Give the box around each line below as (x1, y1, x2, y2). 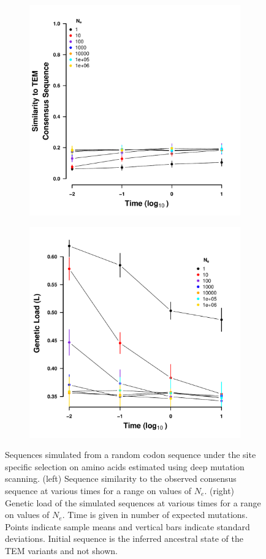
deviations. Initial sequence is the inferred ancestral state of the (5, 532, 243, 545)
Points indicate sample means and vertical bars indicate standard (5, 520, 250, 533)
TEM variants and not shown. (5, 544, 118, 557)
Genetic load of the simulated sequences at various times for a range (5, 496, 261, 509)
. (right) (204, 484, 235, 497)
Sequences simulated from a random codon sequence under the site (5, 448, 256, 461)
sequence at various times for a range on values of (5, 484, 192, 497)
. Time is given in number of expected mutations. (62, 508, 248, 521)
